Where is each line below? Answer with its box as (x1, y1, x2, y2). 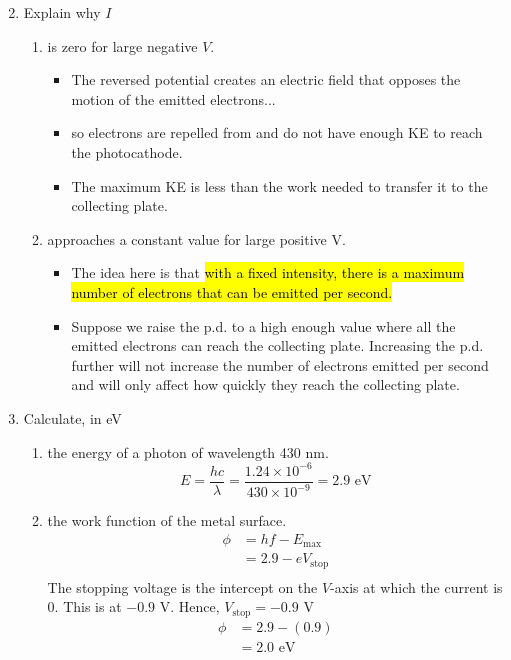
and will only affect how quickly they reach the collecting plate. (71, 374, 460, 395)
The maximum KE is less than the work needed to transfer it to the (71, 175, 488, 196)
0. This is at (47, 596, 122, 617)
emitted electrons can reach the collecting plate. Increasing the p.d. (71, 335, 484, 356)
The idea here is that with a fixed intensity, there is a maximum (71, 262, 465, 283)
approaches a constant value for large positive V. (47, 228, 346, 249)
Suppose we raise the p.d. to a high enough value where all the (71, 315, 456, 336)
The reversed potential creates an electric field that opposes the (71, 69, 461, 90)
